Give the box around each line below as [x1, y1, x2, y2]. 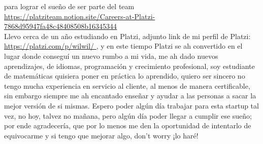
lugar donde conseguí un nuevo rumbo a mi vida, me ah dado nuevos [4, 50, 218, 61]
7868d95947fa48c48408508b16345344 [4, 21, 117, 31]
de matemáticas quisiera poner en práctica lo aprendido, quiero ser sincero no [4, 70, 245, 81]
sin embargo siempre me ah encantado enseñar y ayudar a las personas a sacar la [4, 90, 256, 101]
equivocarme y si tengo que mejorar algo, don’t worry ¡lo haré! [4, 130, 199, 140]
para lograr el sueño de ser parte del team [4, 1, 135, 11]
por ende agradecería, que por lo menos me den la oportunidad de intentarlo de [4, 120, 251, 131]
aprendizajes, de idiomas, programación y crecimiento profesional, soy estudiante [4, 60, 255, 71]
